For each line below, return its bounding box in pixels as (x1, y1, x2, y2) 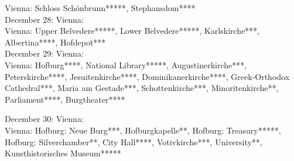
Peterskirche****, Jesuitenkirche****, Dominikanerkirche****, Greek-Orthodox (5, 70, 290, 82)
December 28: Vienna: (5, 13, 84, 25)
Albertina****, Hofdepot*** (5, 36, 106, 48)
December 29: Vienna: (5, 47, 84, 60)
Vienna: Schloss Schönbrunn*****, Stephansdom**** (5, 2, 196, 13)
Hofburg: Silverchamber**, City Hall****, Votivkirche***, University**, (5, 135, 262, 148)
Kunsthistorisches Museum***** (5, 147, 121, 159)
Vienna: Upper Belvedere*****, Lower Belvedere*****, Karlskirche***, (5, 24, 260, 37)
